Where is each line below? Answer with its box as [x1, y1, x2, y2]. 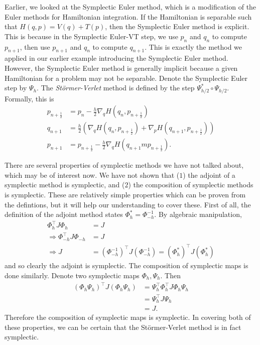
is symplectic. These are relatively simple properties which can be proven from [5, 189, 246, 200]
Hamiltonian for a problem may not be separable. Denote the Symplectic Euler [5, 72, 248, 83]
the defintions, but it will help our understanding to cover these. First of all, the [5, 199, 251, 209]
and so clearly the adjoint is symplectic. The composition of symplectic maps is [5, 260, 248, 271]
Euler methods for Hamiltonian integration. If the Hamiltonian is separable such [5, 11, 252, 22]
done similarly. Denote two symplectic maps [5, 270, 140, 280]
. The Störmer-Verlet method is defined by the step [37, 82, 195, 93]
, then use [20, 41, 50, 52]
